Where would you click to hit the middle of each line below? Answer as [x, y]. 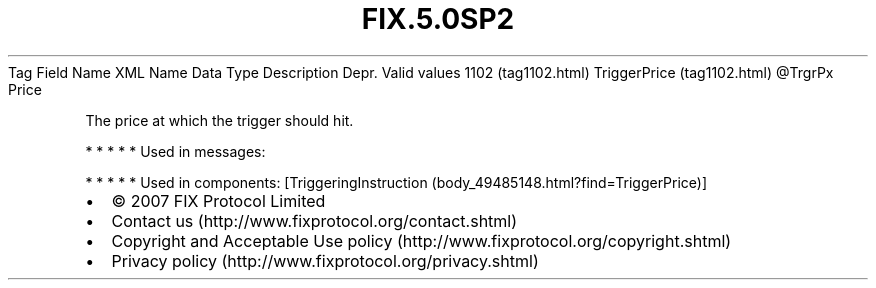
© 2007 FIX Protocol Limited [218, 200]
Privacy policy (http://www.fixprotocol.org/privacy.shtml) [325, 260]
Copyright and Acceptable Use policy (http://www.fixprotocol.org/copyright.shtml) [421, 240]
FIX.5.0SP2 [438, 19]
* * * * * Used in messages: [175, 151]
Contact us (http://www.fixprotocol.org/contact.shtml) [314, 220]
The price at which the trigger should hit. [219, 120]
